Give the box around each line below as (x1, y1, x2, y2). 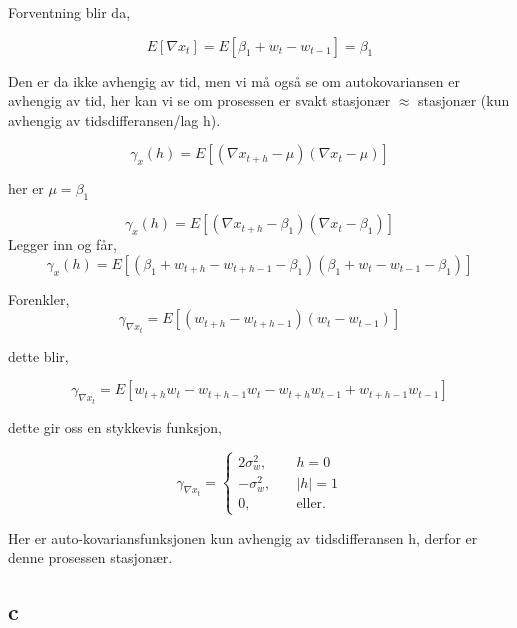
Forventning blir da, (8, 2, 131, 22)
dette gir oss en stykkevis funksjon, (8, 416, 222, 437)
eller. (296, 497, 326, 512)
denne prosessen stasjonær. (8, 547, 173, 568)
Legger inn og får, (8, 234, 117, 255)
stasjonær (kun (418, 90, 510, 111)
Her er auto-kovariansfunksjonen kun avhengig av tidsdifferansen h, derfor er (8, 527, 478, 548)
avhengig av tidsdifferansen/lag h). (8, 109, 221, 130)
